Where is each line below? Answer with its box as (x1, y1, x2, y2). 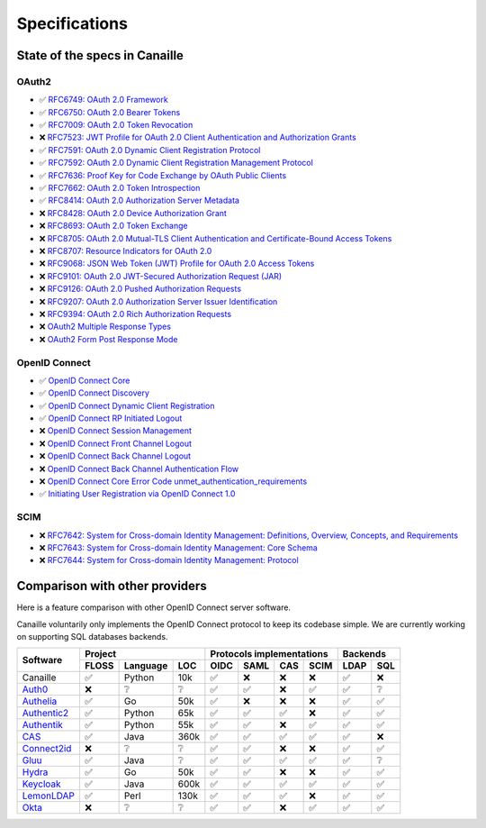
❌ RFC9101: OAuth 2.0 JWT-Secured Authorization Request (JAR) (39, 270, 283, 281)
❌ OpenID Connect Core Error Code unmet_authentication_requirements (39, 476, 308, 487)
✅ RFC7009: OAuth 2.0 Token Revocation (39, 120, 193, 131)
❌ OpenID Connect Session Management (39, 425, 193, 436)
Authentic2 (22, 707, 69, 720)
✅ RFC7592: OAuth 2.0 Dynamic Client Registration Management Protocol (39, 158, 314, 168)
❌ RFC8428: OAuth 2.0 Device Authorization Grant (39, 207, 227, 218)
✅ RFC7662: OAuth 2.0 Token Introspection (39, 183, 201, 194)
